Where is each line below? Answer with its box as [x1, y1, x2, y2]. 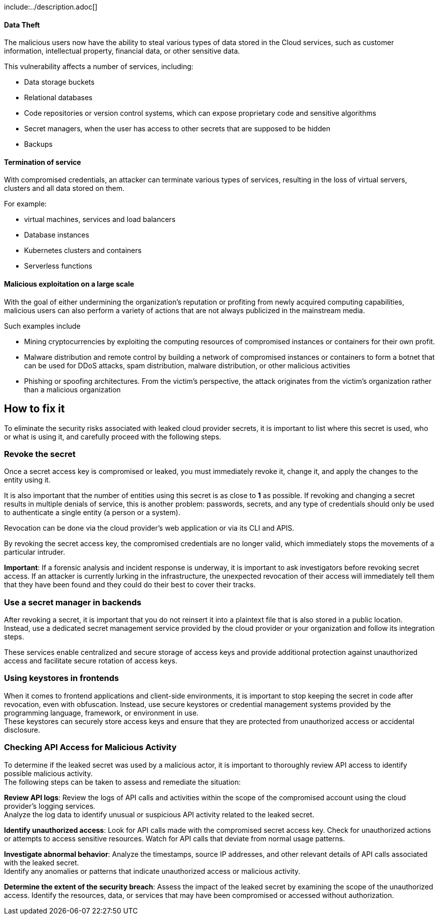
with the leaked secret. [4, 858, 79, 867]
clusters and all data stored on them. [4, 184, 125, 193]
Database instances [24, 231, 89, 240]
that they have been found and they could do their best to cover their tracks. [4, 580, 256, 589]
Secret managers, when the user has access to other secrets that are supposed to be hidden [24, 124, 330, 133]
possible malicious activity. [4, 769, 93, 778]
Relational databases [24, 93, 93, 102]
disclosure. [4, 725, 41, 734]
